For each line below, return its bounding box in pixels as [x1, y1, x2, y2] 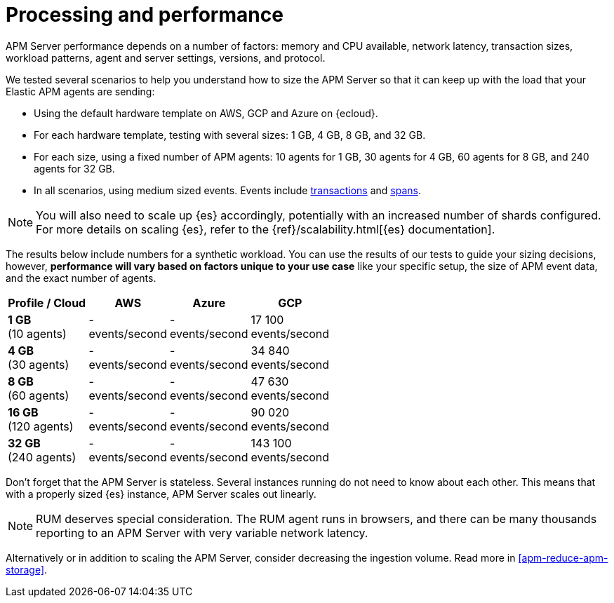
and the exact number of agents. [6, 271, 156, 284]
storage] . [6, 563, 48, 576]
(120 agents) [8, 419, 74, 433]
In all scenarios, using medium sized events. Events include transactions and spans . [34, 184, 421, 196]
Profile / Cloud [8, 295, 86, 310]
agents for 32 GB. [34, 162, 115, 175]
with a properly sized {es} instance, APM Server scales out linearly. [6, 487, 316, 500]
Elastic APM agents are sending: [6, 85, 155, 97]
